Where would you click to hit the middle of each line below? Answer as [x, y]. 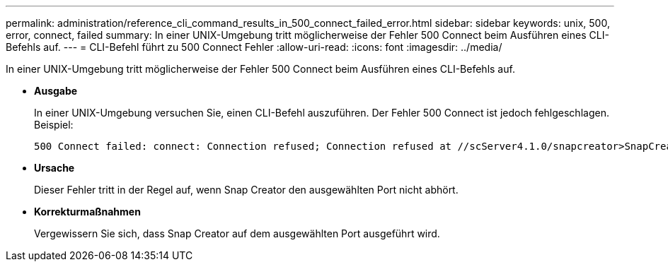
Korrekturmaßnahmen [87, 212]
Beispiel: [54, 125]
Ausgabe [56, 91]
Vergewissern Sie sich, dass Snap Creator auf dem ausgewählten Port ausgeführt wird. [237, 233]
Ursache [54, 168]
